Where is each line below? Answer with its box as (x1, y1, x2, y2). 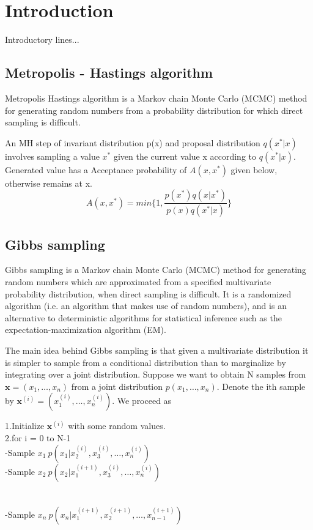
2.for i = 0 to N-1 (5, 431, 71, 444)
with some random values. (68, 419, 166, 432)
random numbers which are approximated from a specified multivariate (5, 275, 271, 288)
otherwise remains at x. (5, 176, 92, 189)
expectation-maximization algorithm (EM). (5, 323, 166, 336)
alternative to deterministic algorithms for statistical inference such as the (5, 311, 282, 324)
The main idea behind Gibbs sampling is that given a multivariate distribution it (5, 343, 309, 356)
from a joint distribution (71, 379, 163, 392)
